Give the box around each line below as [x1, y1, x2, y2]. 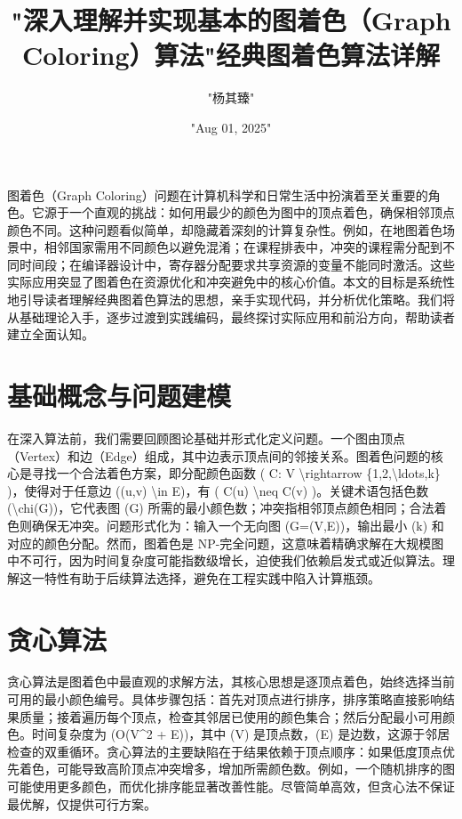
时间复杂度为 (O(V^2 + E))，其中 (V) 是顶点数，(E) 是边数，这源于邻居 [31, 725, 450, 743]
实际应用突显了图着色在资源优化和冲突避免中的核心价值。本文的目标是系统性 [7, 272, 455, 291]
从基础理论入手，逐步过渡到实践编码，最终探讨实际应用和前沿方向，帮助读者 [7, 307, 455, 326]
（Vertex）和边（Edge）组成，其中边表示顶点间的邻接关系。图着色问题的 [7, 446, 431, 465]
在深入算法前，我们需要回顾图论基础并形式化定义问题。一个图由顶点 [7, 428, 405, 447]
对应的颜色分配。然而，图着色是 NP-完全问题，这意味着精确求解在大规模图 [7, 533, 444, 552]
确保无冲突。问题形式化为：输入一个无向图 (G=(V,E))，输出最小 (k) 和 [31, 515, 444, 534]
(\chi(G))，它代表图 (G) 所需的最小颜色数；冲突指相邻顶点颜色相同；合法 [7, 499, 434, 517]
